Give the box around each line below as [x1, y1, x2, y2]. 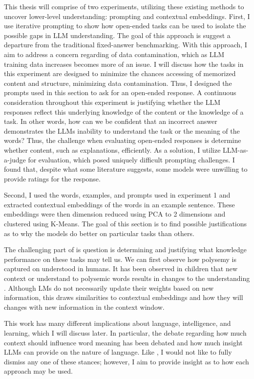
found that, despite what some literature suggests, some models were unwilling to [4, 164, 248, 174]
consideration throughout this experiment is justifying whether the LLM [4, 97, 221, 107]
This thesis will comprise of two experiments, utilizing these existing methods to [4, 1, 244, 11]
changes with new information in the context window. [4, 301, 165, 312]
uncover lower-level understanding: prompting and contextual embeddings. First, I [4, 11, 250, 21]
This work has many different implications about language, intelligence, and [4, 318, 231, 328]
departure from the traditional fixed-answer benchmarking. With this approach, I [4, 40, 247, 50]
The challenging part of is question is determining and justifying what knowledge [4, 244, 247, 255]
